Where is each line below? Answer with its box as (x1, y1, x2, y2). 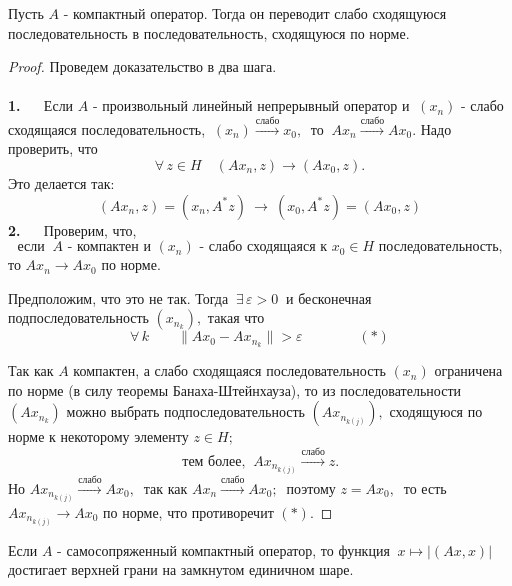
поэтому (286, 477, 336, 498)
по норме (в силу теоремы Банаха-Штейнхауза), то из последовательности (8, 379, 461, 400)
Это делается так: (8, 172, 115, 193)
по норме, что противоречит (103, 501, 274, 522)
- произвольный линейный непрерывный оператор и (92, 95, 410, 116)
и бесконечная (285, 287, 372, 308)
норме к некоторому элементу (8, 426, 189, 447)
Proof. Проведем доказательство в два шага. (8, 56, 277, 77)
